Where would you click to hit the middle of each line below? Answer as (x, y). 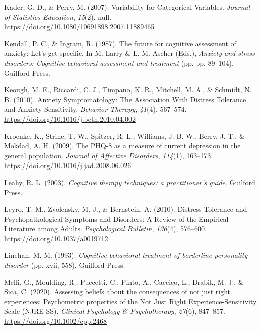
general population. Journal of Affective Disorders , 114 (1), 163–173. (109, 155)
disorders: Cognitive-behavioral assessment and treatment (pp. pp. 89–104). (119, 62)
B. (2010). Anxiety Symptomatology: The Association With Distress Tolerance (125, 99)
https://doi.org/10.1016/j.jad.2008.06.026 (68, 165)
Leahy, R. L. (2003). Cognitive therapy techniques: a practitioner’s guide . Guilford (130, 182)
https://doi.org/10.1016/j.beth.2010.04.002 (70, 119)
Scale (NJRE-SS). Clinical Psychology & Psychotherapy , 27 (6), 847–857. (115, 311)
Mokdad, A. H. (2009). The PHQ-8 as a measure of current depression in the (122, 146)
